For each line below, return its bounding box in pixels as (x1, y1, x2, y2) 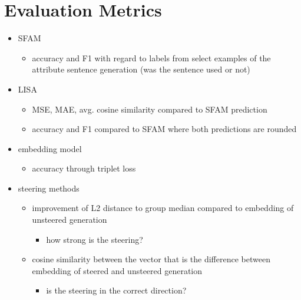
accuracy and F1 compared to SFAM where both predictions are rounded (32, 123, 297, 135)
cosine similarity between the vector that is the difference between (32, 253, 270, 265)
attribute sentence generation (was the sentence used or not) (32, 63, 250, 75)
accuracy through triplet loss (32, 162, 136, 174)
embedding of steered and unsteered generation (32, 264, 203, 276)
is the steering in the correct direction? (46, 284, 187, 296)
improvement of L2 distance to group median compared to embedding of (32, 202, 294, 214)
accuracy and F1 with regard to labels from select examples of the (32, 51, 271, 64)
